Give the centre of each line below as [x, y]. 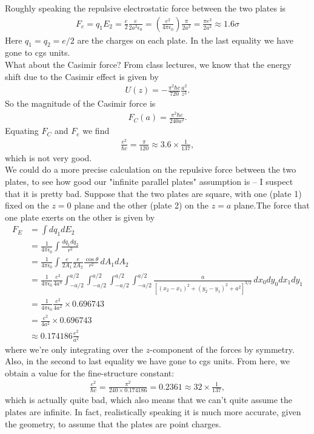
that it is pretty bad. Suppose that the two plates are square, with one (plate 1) [153, 193]
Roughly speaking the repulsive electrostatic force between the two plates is [145, 8]
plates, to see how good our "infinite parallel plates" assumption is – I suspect [149, 181]
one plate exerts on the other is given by [80, 217]
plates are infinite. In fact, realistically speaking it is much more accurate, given [153, 411]
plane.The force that [272, 205]
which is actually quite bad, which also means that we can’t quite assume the [149, 400]
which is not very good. [48, 157]
